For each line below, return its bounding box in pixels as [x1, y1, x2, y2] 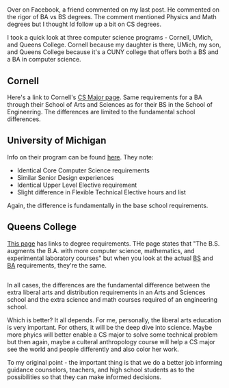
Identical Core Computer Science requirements [16, 166, 150, 174]
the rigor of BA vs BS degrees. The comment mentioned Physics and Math [7, 13, 217, 21]
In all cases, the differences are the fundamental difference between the [7, 281, 211, 289]
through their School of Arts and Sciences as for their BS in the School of [7, 101, 213, 108]
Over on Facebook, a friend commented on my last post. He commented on [7, 5, 220, 14]
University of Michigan [7, 135, 107, 146]
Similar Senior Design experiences [16, 173, 114, 181]
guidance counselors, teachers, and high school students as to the [7, 365, 195, 374]
